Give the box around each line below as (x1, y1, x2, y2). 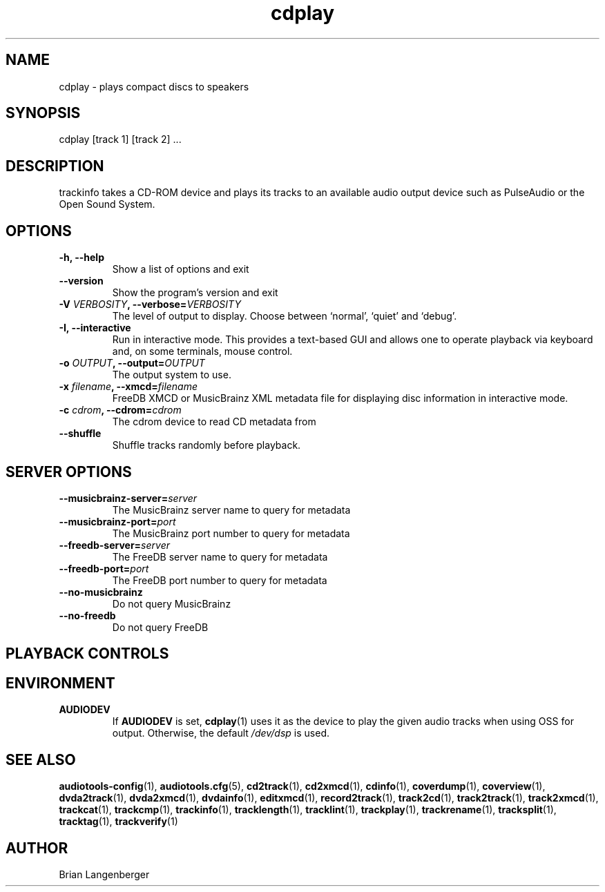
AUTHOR (6, 839, 68, 857)
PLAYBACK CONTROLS (6, 645, 169, 663)
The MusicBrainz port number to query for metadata (112, 527, 350, 539)
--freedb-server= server (59, 539, 170, 551)
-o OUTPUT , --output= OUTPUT (59, 357, 205, 369)
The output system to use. (112, 369, 231, 381)
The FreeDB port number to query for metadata (112, 574, 327, 586)
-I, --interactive (59, 322, 131, 334)
